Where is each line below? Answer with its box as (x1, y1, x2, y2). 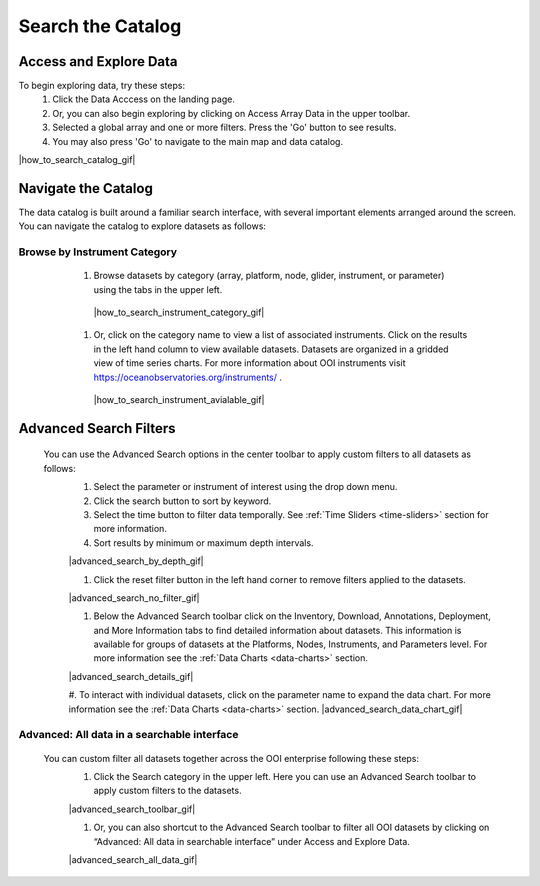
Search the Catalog (18, 15, 182, 37)
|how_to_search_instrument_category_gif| (93, 306, 265, 319)
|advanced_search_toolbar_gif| (68, 803, 196, 815)
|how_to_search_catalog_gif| (18, 154, 136, 166)
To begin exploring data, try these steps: (18, 80, 185, 92)
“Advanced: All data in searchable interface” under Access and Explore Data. (93, 835, 410, 847)
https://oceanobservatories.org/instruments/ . (93, 371, 283, 383)
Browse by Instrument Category (18, 245, 178, 259)
